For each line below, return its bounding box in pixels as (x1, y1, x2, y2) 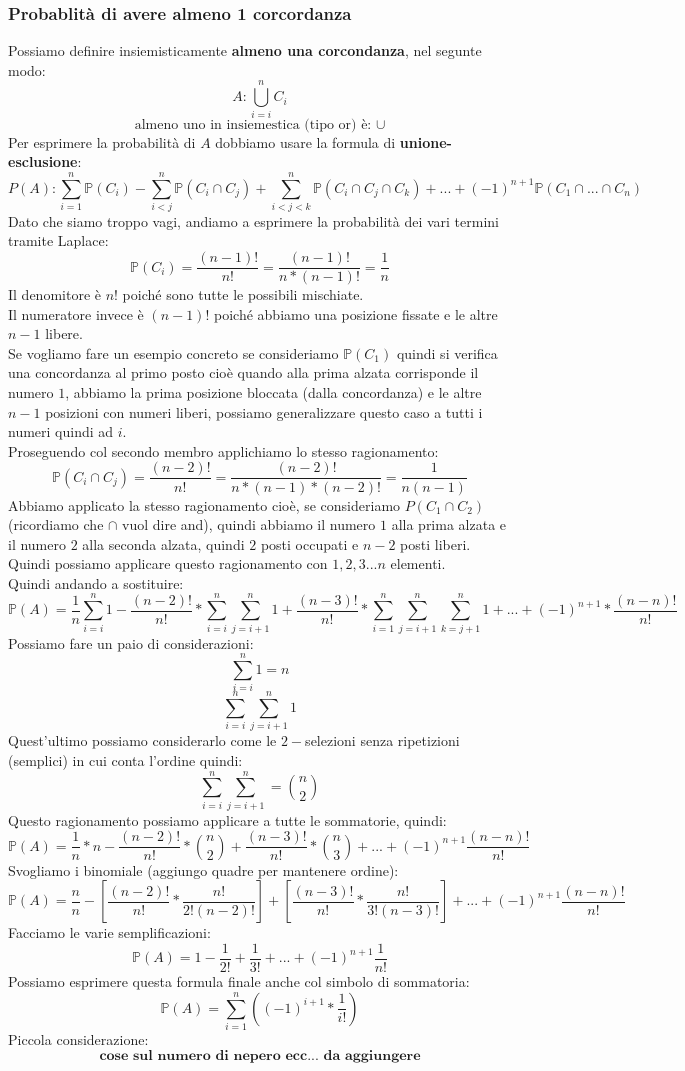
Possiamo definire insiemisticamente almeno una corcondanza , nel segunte (8, 40, 482, 61)
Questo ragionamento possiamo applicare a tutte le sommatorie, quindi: (8, 809, 447, 830)
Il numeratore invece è (8, 303, 144, 324)
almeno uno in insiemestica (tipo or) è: (134, 117, 372, 132)
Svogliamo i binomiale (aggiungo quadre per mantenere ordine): (8, 859, 399, 880)
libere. (45, 323, 83, 344)
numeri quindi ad (8, 421, 114, 442)
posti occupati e (260, 533, 359, 554)
